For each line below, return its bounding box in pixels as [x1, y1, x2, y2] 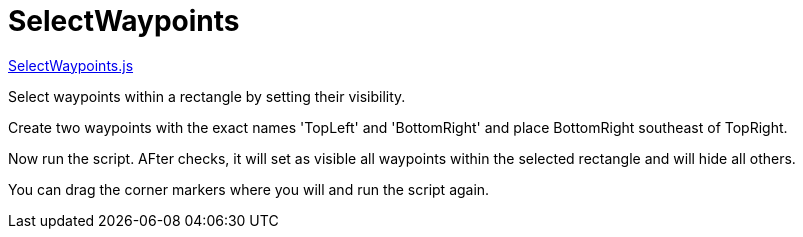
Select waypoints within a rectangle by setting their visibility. [8, 87, 406, 105]
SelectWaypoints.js [8, 56, 134, 74]
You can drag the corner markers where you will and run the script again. [8, 180, 490, 198]
